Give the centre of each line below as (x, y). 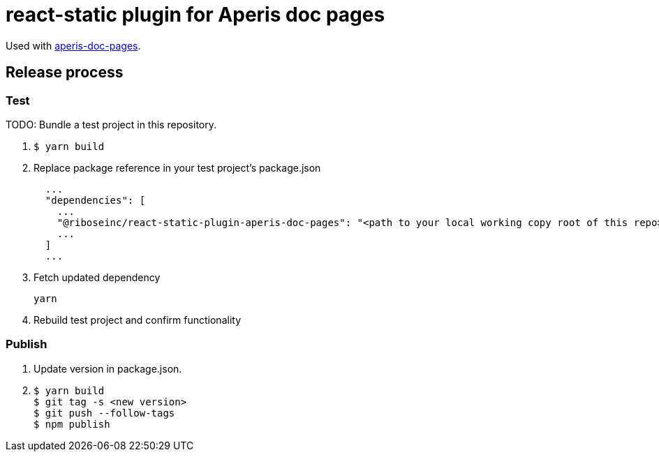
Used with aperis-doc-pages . (73, 45)
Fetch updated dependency (97, 277)
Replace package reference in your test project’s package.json (177, 167)
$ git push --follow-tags (104, 413)
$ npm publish (72, 424)
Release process (65, 73)
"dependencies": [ (95, 200)
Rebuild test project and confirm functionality (137, 320)
